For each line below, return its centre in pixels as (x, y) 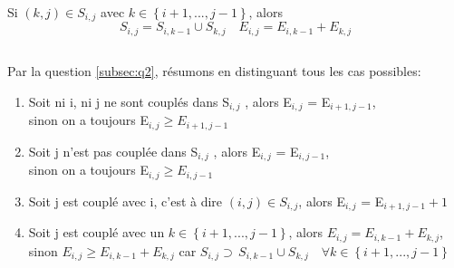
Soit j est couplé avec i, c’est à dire (126, 201)
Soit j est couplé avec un (97, 232)
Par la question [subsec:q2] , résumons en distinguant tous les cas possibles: (214, 71)
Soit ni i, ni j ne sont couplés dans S (129, 101)
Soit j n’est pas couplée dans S (113, 151)
